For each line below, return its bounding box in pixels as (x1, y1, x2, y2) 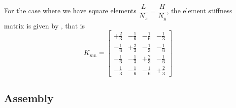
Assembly (4, 90, 54, 105)
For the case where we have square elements (4, 5, 136, 16)
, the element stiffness (167, 5, 233, 16)
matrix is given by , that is (4, 20, 85, 30)
